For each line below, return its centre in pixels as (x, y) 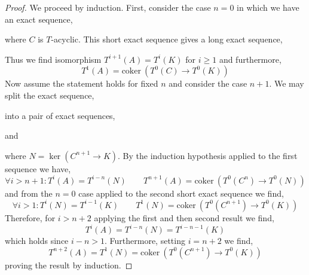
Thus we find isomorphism (53, 59)
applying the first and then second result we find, (184, 217)
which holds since (37, 241)
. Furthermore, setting (145, 241)
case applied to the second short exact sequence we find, (181, 193)
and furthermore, (250, 59)
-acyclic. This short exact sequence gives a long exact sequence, (167, 39)
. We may (287, 83)
